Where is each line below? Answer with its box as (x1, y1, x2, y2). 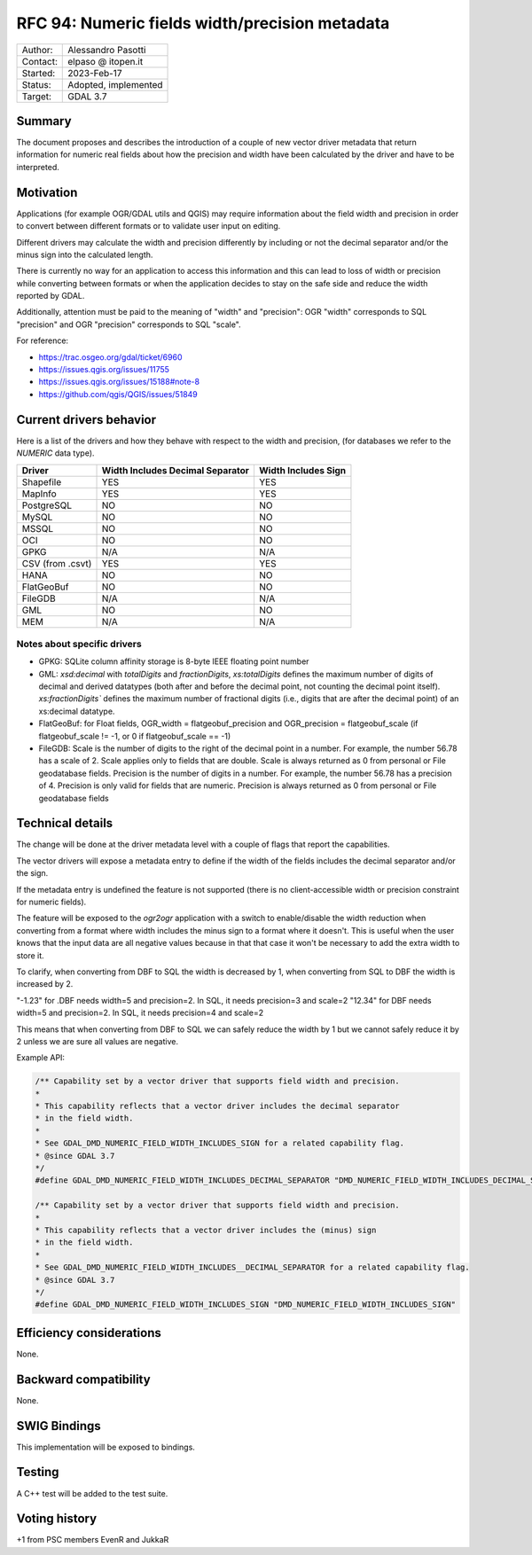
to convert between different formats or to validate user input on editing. (16, 221, 281, 231)
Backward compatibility (16, 1371, 151, 1387)
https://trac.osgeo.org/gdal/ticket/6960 (38, 351, 183, 363)
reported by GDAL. (16, 291, 85, 301)
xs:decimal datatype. (38, 706, 115, 716)
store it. (16, 949, 44, 961)
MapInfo (21, 488, 57, 500)
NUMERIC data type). (16, 448, 95, 458)
